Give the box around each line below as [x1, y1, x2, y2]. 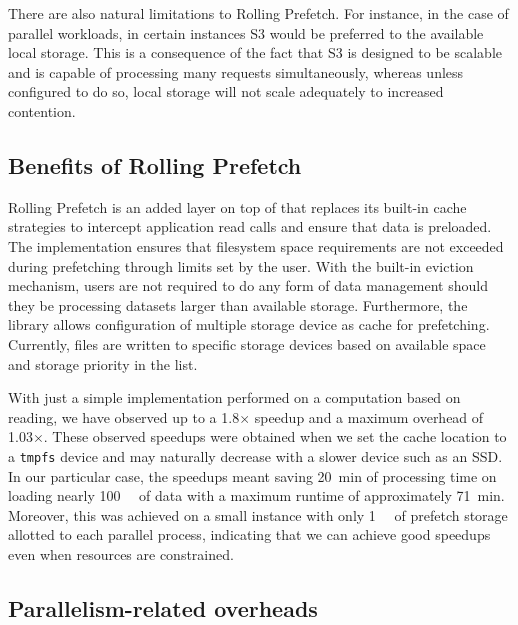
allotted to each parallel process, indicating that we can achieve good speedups [8, 524, 491, 545]
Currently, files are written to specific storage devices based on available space [8, 333, 486, 354]
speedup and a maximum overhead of [254, 406, 484, 427]
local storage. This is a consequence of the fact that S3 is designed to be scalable [8, 42, 503, 63]
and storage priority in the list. [8, 353, 198, 374]
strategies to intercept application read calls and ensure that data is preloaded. [8, 216, 492, 237]
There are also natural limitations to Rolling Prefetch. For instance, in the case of [8, 3, 509, 23]
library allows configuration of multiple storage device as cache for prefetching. [8, 314, 490, 335]
